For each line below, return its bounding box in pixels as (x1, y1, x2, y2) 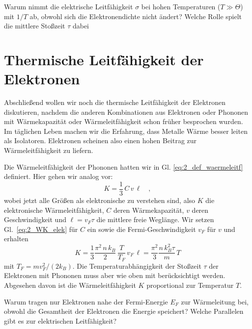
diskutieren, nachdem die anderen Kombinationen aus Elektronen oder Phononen (4, 106, 248, 117)
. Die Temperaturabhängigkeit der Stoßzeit (72, 260, 201, 271)
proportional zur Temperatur (146, 280, 234, 290)
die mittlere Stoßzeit (4, 21, 65, 31)
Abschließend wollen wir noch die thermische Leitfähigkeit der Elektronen (4, 97, 226, 107)
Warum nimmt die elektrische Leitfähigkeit (4, 1, 133, 11)
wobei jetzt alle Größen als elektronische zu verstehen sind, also (4, 195, 196, 205)
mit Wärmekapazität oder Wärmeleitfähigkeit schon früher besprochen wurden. (4, 116, 243, 127)
